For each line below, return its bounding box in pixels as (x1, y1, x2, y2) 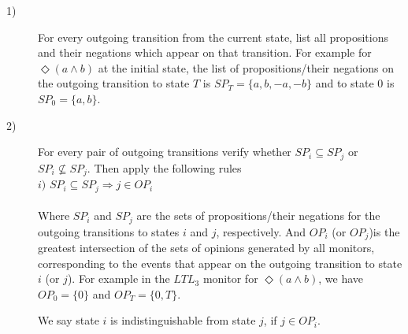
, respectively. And (216, 223, 306, 239)
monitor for (202, 270, 258, 287)
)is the (369, 223, 400, 239)
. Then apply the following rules (87, 159, 242, 176)
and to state (315, 75, 374, 91)
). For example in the (67, 270, 170, 287)
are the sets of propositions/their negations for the (136, 207, 380, 224)
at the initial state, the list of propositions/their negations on (98, 59, 395, 76)
